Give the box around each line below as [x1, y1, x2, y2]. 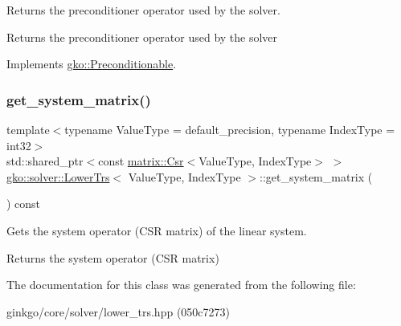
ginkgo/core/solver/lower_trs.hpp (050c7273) [6, 303, 230, 320]
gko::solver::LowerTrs [6, 168, 110, 185]
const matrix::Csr [98, 153, 184, 169]
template [6, 121, 50, 137]
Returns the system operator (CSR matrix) [6, 249, 219, 266]
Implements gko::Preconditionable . [6, 55, 177, 72]
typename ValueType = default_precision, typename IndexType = [64, 121, 395, 137]
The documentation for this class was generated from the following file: [6, 276, 356, 293]
